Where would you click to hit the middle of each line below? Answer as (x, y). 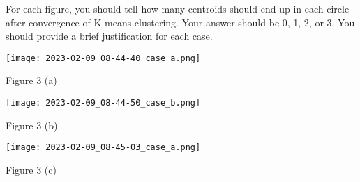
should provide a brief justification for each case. (109, 36)
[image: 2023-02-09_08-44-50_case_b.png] (103, 103)
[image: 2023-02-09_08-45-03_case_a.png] (103, 148)
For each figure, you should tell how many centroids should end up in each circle (178, 8)
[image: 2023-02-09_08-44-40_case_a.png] (103, 58)
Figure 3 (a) (31, 80)
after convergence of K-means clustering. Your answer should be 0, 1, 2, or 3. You (180, 22)
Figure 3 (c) (31, 169)
